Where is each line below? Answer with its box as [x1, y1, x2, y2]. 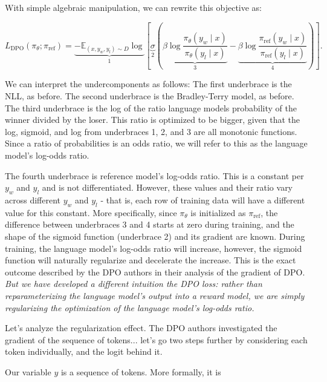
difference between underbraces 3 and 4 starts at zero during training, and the [5, 218, 294, 231]
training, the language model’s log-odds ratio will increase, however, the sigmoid [5, 242, 302, 254]
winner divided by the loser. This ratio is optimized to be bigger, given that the [5, 113, 300, 126]
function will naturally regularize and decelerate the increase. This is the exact [5, 254, 296, 266]
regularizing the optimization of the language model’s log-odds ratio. [5, 301, 254, 314]
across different [5, 193, 60, 206]
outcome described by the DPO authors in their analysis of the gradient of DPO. [5, 265, 305, 278]
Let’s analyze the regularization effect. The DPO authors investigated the [5, 321, 277, 334]
